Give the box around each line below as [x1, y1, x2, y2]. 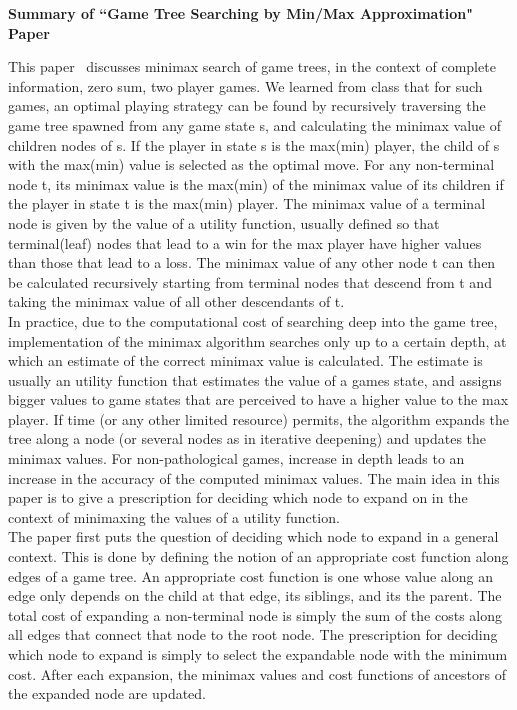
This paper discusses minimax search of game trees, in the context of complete [8, 56, 496, 77]
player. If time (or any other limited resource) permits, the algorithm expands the [8, 408, 510, 429]
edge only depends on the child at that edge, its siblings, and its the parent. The [8, 585, 502, 606]
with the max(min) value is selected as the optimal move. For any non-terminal [8, 154, 495, 175]
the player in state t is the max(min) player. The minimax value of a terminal [8, 193, 486, 214]
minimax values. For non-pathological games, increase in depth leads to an [8, 448, 465, 469]
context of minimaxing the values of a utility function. [8, 506, 340, 527]
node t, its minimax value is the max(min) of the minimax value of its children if [8, 173, 504, 194]
